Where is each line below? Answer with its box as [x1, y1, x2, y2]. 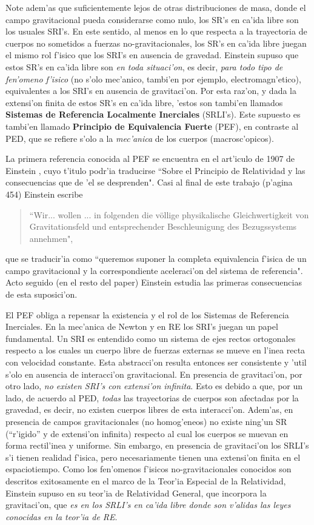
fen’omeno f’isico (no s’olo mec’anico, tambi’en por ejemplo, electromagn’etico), [5, 72, 301, 85]
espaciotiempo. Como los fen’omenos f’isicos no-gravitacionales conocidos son [5, 463, 292, 475]
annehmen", [29, 232, 73, 244]
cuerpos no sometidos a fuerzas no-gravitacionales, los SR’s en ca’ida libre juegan [5, 36, 307, 49]
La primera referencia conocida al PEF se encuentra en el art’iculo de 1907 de [5, 152, 295, 165]
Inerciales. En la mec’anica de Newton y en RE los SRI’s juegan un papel [5, 320, 278, 333]
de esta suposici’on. [5, 288, 78, 301]
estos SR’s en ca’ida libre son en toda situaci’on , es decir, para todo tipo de [5, 60, 283, 73]
